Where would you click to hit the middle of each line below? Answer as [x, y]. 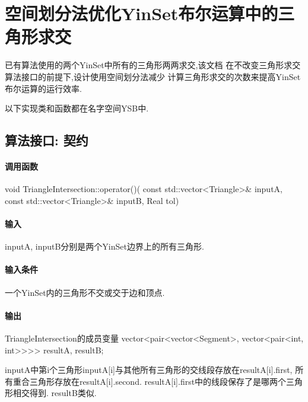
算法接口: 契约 [47, 140]
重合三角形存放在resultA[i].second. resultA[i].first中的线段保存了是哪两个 [150, 381]
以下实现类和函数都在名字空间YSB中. [77, 108]
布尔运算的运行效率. [43, 88]
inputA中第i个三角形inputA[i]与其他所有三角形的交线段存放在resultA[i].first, [149, 370]
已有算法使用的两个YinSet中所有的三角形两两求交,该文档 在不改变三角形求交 [153, 65]
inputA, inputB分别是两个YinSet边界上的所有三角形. [104, 246]
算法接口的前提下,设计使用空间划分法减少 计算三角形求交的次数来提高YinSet [153, 76]
